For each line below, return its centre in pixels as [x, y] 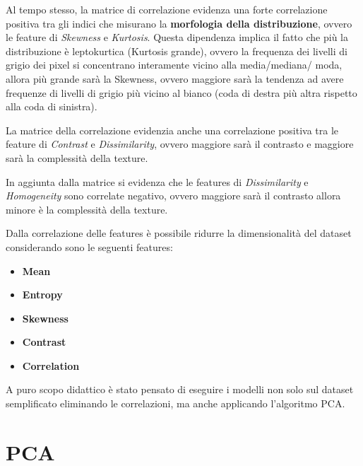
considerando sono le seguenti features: [89, 246]
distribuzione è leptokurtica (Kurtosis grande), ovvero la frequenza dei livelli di [177, 51]
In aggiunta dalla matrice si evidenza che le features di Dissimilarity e [157, 181]
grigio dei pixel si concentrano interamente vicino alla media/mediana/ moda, [174, 65]
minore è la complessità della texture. [87, 209]
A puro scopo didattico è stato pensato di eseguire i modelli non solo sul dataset [180, 389]
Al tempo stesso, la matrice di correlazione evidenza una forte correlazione [167, 9]
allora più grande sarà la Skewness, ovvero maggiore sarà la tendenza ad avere [175, 78]
